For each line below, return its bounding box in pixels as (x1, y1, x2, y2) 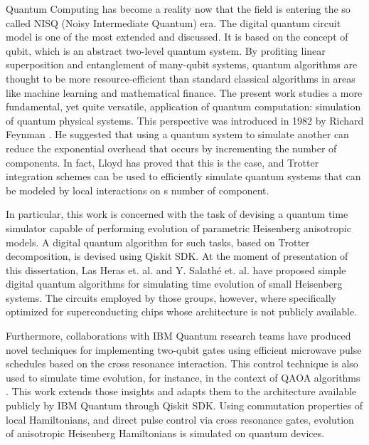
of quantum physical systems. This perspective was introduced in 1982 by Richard (6, 112, 364, 127)
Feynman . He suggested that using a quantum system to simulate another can (6, 127, 349, 142)
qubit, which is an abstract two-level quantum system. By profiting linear (6, 43, 326, 58)
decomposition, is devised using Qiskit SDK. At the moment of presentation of (6, 248, 348, 263)
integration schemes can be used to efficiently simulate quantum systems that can (6, 169, 361, 184)
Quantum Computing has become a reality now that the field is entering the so (6, 1, 351, 16)
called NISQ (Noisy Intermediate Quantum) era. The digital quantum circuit (6, 15, 341, 30)
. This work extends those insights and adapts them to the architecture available (6, 384, 357, 399)
